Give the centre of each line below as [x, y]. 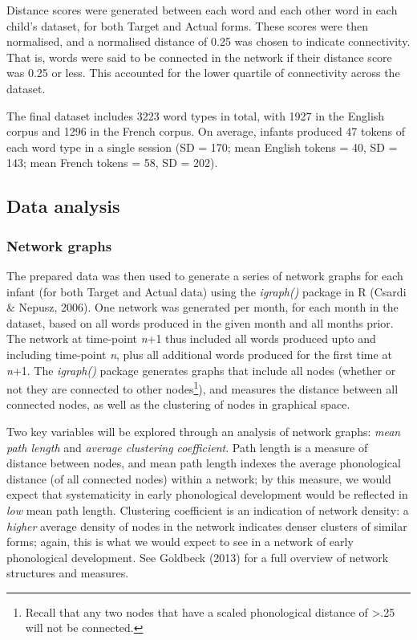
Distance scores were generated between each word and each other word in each [202, 10]
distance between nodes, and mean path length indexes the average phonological [204, 463]
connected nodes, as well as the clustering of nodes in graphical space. [178, 404]
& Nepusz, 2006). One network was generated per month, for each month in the [202, 307]
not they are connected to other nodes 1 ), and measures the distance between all [202, 387]
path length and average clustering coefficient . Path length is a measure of [187, 447]
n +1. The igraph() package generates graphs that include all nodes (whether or [201, 370]
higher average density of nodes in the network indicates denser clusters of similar [207, 526]
